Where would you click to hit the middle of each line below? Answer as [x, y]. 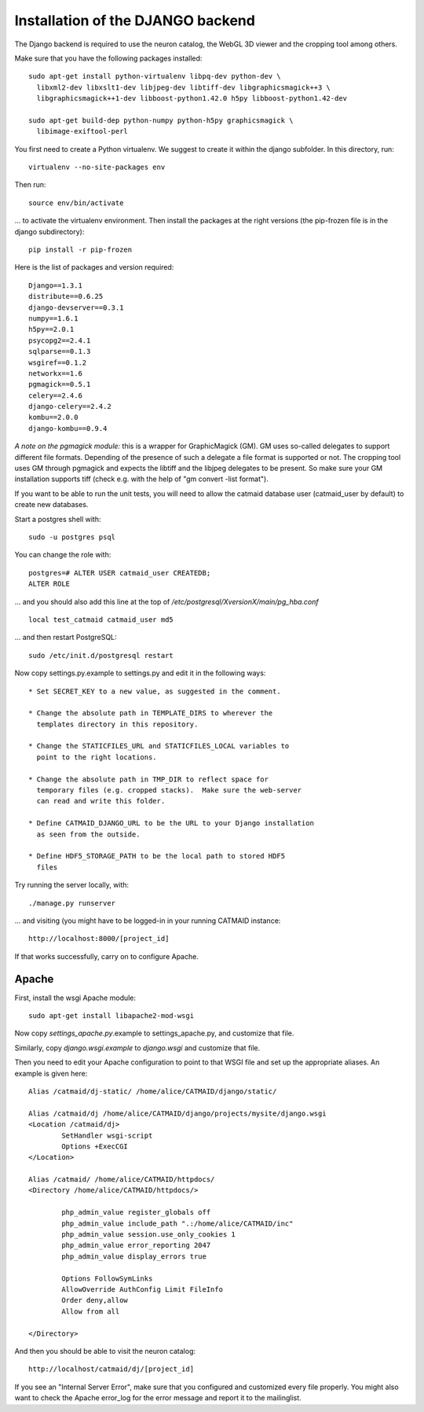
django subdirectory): [49, 231]
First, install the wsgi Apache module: [75, 998]
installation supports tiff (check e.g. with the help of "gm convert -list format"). [141, 479]
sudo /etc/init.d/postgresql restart [101, 655]
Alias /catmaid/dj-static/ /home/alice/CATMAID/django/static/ [153, 1091]
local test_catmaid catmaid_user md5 [101, 620]
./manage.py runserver [72, 903]
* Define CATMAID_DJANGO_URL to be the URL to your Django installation [171, 823]
